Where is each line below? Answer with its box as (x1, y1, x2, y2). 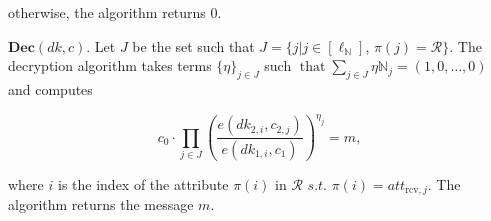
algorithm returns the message (8, 194, 194, 215)
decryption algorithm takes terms (8, 55, 212, 76)
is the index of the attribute (57, 174, 229, 195)
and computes (8, 78, 93, 99)
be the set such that (132, 35, 255, 56)
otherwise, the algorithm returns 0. (8, 2, 222, 22)
